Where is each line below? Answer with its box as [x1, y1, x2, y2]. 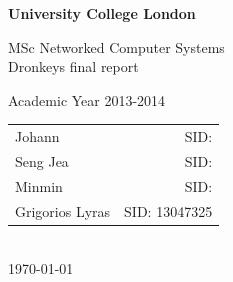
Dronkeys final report [8, 56, 139, 77]
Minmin [15, 175, 63, 196]
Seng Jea [15, 150, 69, 171]
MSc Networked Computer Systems [8, 36, 225, 57]
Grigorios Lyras [15, 200, 111, 221]
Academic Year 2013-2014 [8, 89, 166, 110]
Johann [15, 126, 60, 147]
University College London [8, 3, 196, 23]
